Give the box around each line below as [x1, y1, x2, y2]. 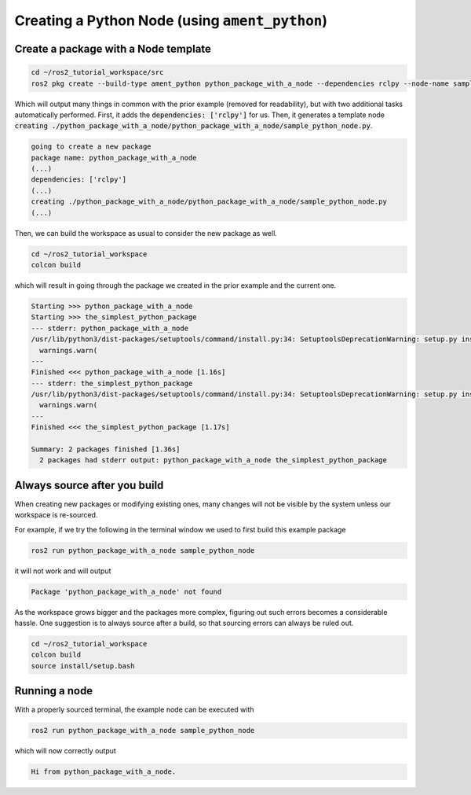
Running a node [14, 684, 93, 697]
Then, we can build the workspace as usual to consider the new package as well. [14, 228, 278, 237]
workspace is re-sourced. [14, 510, 98, 520]
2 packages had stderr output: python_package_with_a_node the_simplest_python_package [39, 456, 388, 465]
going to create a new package [31, 142, 152, 151]
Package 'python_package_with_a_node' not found [31, 587, 222, 596]
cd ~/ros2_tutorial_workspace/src [31, 68, 164, 77]
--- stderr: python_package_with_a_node [31, 323, 188, 333]
